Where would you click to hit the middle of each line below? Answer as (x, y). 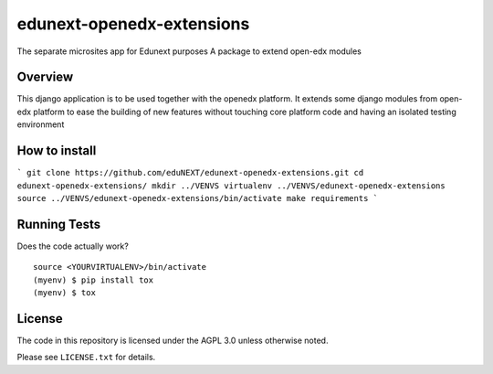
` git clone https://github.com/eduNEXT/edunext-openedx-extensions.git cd (190, 173)
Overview (45, 77)
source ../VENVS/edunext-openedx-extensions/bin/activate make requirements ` (198, 198)
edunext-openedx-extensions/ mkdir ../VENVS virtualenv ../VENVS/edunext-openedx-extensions (231, 186)
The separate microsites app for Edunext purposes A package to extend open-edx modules (189, 51)
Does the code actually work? (73, 246)
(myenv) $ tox (64, 293)
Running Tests (58, 224)
